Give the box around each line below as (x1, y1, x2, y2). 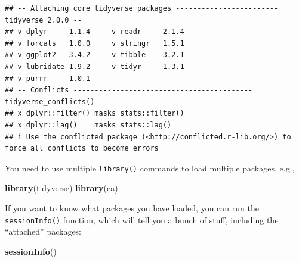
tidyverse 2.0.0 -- (5, 15, 82, 24)
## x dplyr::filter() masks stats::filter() (5, 109, 184, 118)
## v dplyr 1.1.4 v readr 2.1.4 (5, 27, 184, 36)
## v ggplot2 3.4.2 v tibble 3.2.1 (5, 51, 184, 60)
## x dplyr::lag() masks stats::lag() (5, 120, 172, 129)
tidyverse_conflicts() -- (5, 97, 107, 106)
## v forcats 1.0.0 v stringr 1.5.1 (5, 39, 184, 48)
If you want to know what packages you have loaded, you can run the (5, 201, 259, 214)
